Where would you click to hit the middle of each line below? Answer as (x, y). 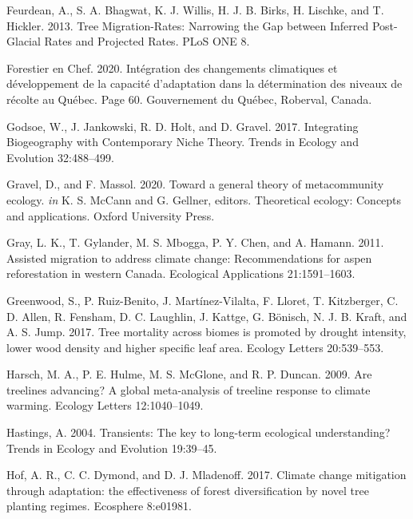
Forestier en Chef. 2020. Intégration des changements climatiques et (172, 67)
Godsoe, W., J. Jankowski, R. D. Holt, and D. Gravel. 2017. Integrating (183, 126)
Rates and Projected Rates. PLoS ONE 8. (147, 41)
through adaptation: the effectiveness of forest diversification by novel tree (188, 490)
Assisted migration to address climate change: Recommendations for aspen (189, 258)
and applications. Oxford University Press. (111, 215)
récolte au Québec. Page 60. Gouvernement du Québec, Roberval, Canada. (189, 99)
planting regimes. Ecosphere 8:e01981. (99, 506)
